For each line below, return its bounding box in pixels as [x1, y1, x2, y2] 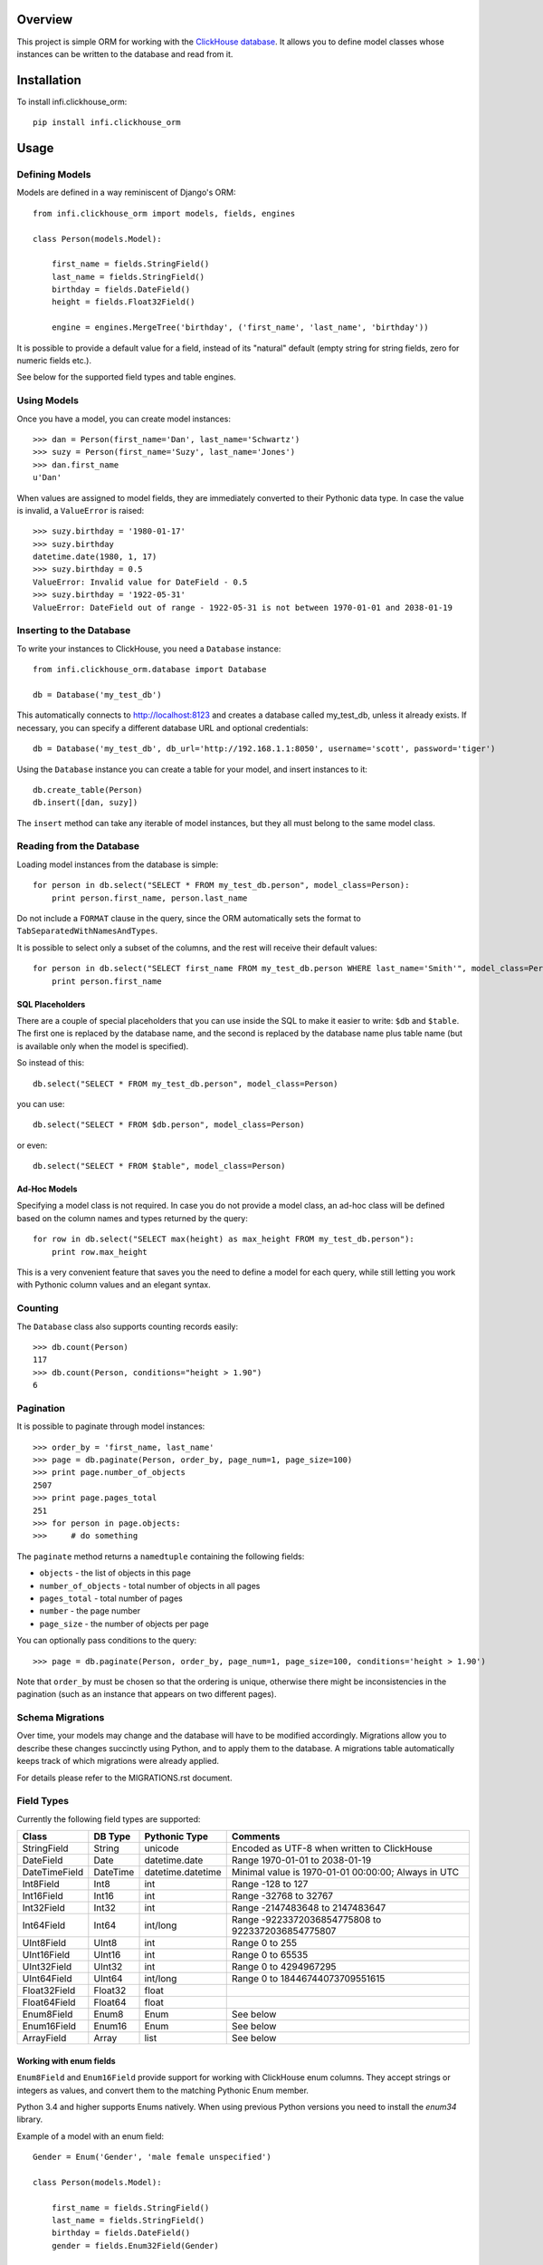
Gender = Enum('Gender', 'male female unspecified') [33, 2152, 271, 2163]
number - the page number [39, 1605, 140, 1616]
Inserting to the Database [16, 624, 131, 637]
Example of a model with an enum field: [16, 2130, 165, 2142]
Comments [231, 1830, 281, 1843]
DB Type [93, 1830, 131, 1843]
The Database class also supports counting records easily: [16, 1321, 239, 1332]
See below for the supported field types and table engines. [16, 371, 236, 382]
